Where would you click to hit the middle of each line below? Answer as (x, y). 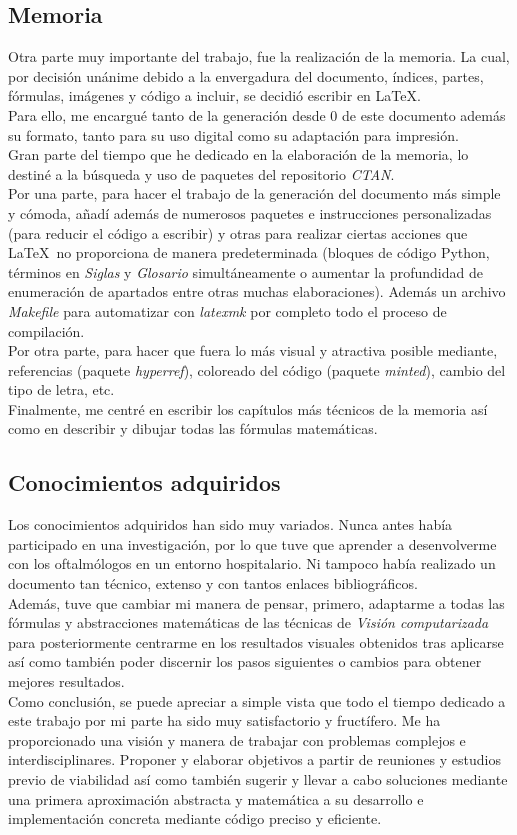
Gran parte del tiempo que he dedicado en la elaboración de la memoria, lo (238, 154)
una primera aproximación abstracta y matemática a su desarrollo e (216, 798)
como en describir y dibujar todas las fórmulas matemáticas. (193, 428)
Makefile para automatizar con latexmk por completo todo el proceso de (227, 310)
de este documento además (424, 114)
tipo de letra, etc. (61, 389)
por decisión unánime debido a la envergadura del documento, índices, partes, (246, 75)
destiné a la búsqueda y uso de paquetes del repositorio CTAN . (201, 173)
